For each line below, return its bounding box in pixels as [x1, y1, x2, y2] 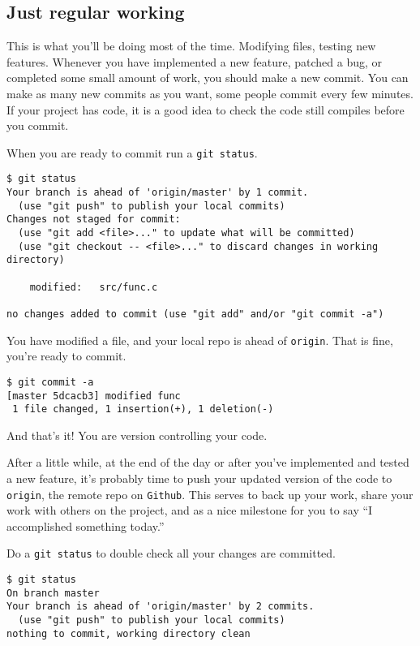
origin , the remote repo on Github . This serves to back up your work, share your [6, 485, 414, 502]
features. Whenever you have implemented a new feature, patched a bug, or [6, 53, 382, 70]
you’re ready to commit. [6, 347, 126, 364]
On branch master [6, 587, 100, 599]
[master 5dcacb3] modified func [6, 390, 181, 402]
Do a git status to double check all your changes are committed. [6, 545, 336, 562]
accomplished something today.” [6, 517, 165, 534]
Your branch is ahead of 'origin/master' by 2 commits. [6, 601, 315, 613]
